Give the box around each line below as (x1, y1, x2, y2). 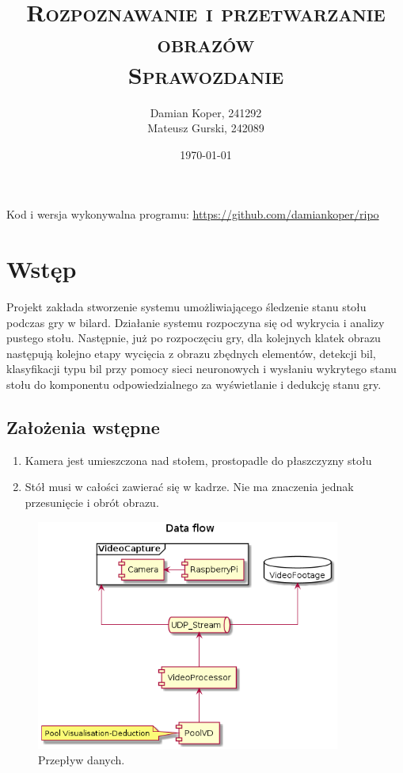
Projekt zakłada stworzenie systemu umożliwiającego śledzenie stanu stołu (6, 299, 367, 314)
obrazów (157, 27, 255, 59)
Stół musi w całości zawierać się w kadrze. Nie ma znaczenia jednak (25, 478, 354, 495)
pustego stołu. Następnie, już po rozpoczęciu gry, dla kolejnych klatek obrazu (6, 329, 381, 346)
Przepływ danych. (38, 752, 125, 768)
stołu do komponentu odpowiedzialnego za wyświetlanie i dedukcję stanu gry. (6, 375, 382, 392)
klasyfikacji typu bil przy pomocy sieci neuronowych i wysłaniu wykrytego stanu (6, 360, 397, 377)
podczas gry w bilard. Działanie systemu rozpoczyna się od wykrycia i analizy (6, 314, 385, 330)
